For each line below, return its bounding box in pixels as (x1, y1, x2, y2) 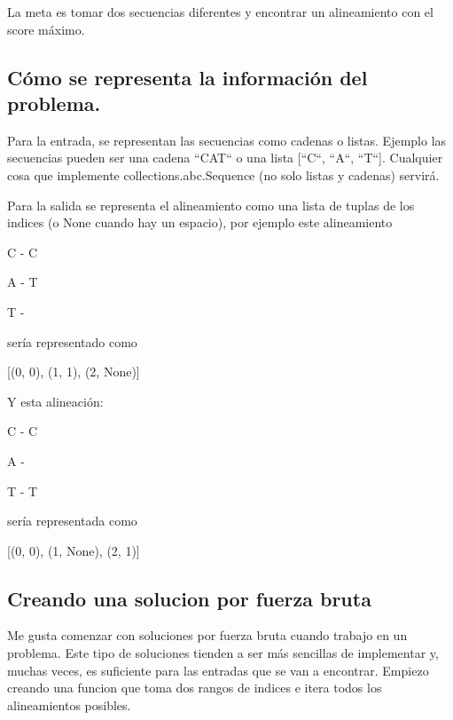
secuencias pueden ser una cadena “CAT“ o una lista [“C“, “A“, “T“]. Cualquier (7, 148, 443, 167)
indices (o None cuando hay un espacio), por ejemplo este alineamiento (7, 213, 393, 232)
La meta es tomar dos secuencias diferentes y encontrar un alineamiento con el (7, 3, 433, 20)
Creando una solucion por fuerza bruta (7, 584, 371, 612)
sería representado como (7, 332, 137, 351)
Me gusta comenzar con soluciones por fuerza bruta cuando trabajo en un (7, 626, 408, 645)
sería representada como (7, 511, 137, 530)
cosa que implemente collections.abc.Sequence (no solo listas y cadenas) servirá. (7, 165, 440, 184)
